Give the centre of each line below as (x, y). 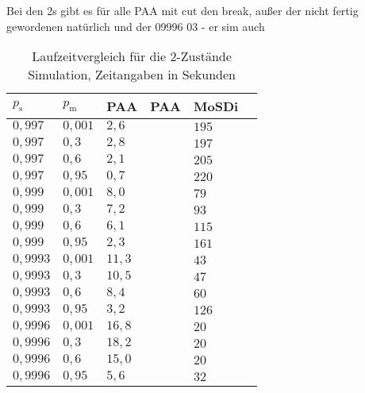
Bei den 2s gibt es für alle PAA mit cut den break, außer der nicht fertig (182, 10)
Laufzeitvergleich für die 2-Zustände (132, 56)
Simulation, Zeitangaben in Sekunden (132, 75)
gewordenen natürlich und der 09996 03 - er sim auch (136, 26)
